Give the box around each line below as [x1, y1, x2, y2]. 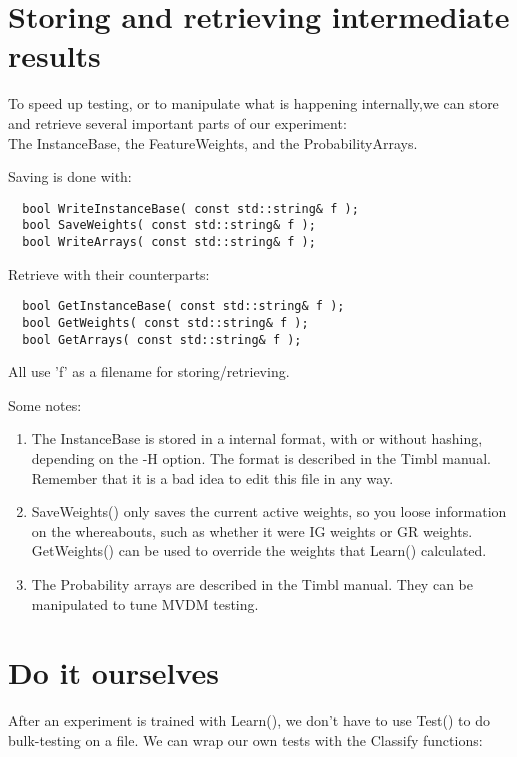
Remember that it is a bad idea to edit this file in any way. [31, 467, 394, 488]
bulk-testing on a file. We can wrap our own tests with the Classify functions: [8, 729, 483, 750]
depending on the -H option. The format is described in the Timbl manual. [31, 448, 491, 468]
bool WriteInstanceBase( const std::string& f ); [22, 201, 359, 216]
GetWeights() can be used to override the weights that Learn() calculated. [31, 540, 487, 561]
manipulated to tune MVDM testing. [31, 593, 259, 614]
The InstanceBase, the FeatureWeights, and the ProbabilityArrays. [8, 132, 418, 153]
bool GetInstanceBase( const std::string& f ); [22, 299, 345, 314]
